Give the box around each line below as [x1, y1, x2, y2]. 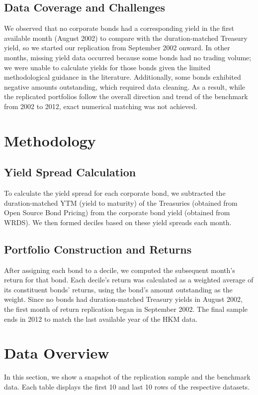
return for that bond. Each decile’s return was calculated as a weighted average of [4, 274, 254, 285]
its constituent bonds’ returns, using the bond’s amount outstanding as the [4, 284, 233, 294]
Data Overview [4, 343, 109, 363]
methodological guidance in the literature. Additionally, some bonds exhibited [4, 72, 241, 82]
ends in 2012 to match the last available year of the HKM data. [4, 313, 198, 324]
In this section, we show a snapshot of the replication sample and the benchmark [4, 372, 251, 382]
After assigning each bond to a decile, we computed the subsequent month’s [4, 264, 235, 275]
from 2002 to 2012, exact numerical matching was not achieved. [4, 101, 198, 111]
